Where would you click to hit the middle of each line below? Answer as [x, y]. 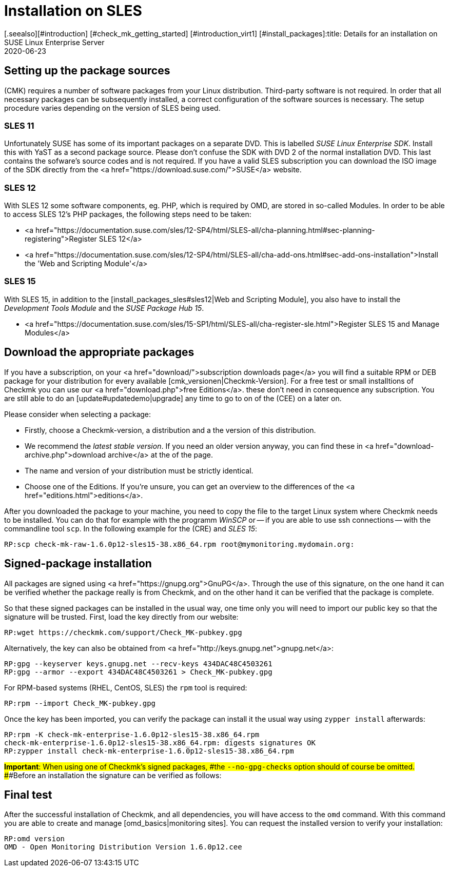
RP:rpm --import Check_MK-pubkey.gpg [80, 703]
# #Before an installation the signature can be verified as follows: [113, 775]
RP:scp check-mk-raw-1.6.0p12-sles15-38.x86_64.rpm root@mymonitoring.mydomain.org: [179, 544]
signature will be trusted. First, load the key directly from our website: [121, 617]
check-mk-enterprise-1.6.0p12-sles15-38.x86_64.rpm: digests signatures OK [160, 743]
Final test [28, 795]
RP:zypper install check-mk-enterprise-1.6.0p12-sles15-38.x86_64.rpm [149, 751]
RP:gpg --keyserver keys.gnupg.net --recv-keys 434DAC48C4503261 [138, 664]
